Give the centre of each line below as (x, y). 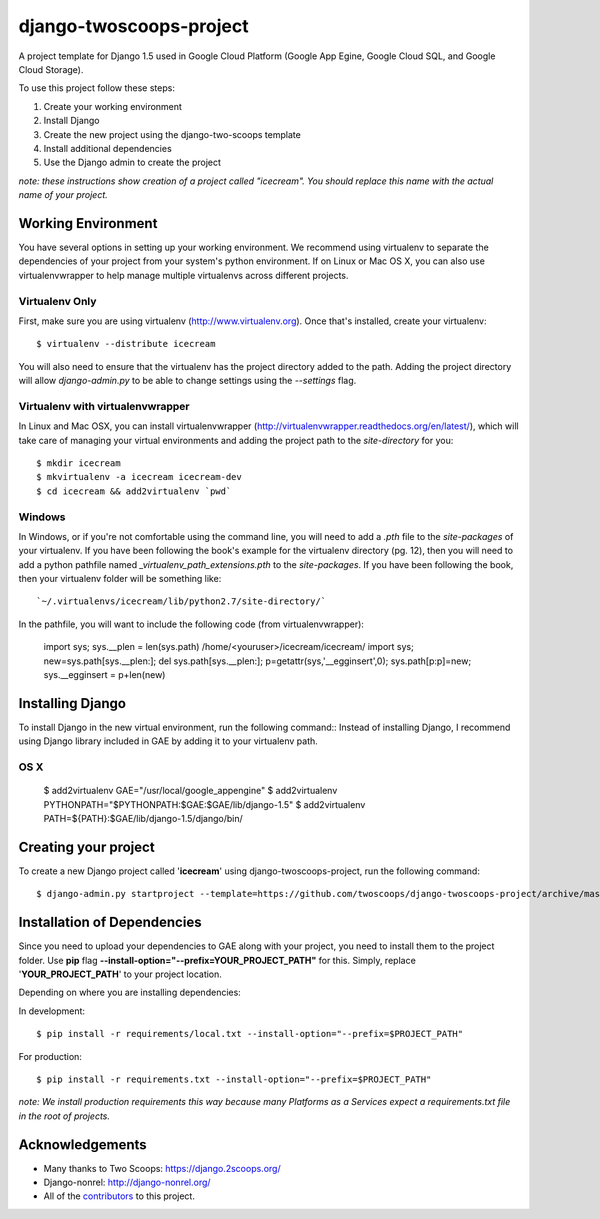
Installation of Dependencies (110, 922)
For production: (50, 1056)
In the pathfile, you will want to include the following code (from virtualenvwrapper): (191, 624)
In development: (51, 1011)
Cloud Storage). (51, 69)
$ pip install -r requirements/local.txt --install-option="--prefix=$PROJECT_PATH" (250, 1034)
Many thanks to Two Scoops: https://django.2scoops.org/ (162, 1168)
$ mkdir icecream (78, 463)
